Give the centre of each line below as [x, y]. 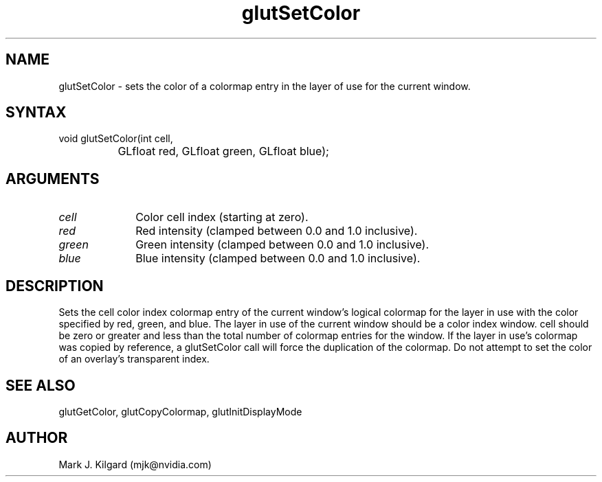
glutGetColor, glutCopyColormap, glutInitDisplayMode [180, 411]
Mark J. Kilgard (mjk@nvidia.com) [135, 464]
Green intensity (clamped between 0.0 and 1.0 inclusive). [282, 245]
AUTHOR [37, 438]
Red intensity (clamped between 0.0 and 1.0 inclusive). [277, 231]
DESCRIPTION [55, 286]
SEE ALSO [41, 385]
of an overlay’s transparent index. [134, 359]
